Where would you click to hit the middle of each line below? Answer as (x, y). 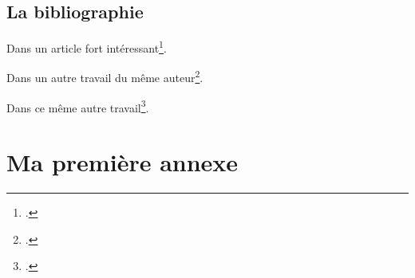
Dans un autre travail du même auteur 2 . (105, 76)
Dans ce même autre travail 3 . (78, 106)
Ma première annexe (123, 162)
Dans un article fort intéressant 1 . (87, 47)
